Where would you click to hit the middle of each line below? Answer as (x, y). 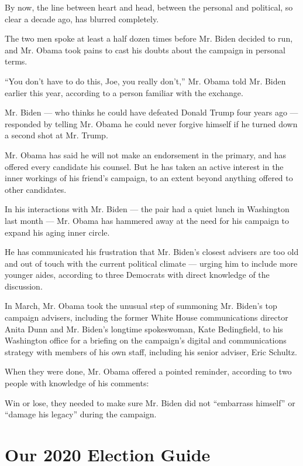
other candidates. (36, 189)
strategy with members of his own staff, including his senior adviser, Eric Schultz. (151, 351)
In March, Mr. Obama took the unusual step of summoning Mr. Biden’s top (141, 306)
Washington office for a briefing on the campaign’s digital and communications (146, 340)
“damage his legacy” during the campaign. (81, 414)
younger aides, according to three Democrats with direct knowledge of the (137, 275)
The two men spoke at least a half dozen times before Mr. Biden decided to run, (149, 38)
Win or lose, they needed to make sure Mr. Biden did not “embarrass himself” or (150, 402)
